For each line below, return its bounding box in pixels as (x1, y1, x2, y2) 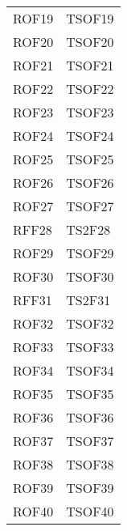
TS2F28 (66, 220, 111, 239)
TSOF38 (66, 455, 114, 474)
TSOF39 (66, 478, 114, 497)
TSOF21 (66, 56, 114, 74)
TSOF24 (66, 126, 114, 145)
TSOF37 (66, 431, 114, 450)
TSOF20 (66, 32, 114, 51)
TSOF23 (66, 103, 114, 121)
